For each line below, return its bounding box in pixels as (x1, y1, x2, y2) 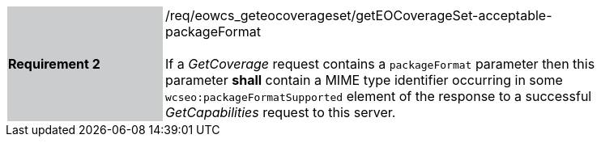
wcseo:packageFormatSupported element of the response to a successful (165, 88, 592, 104)
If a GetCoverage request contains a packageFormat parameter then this (165, 56, 595, 72)
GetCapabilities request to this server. (165, 104, 396, 120)
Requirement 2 (8, 56, 100, 72)
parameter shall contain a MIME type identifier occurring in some (165, 72, 563, 88)
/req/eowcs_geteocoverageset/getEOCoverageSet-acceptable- (165, 7, 552, 23)
